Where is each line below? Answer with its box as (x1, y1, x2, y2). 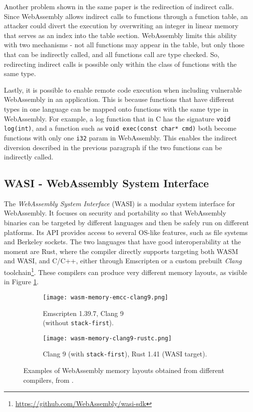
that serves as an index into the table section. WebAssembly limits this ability (4, 30, 237, 40)
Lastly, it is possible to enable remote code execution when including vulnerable (4, 84, 242, 95)
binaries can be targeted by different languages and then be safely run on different (4, 217, 249, 228)
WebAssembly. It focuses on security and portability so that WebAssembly (4, 208, 226, 218)
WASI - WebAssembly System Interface (4, 176, 209, 191)
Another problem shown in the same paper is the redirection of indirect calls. (4, 1, 234, 11)
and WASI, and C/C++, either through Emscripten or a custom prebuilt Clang (4, 255, 242, 266)
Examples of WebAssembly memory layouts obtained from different (23, 365, 224, 375)
